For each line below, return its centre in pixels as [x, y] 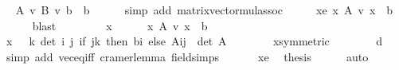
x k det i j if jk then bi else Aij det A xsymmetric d [194, 41]
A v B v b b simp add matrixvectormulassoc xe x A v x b [204, 10]
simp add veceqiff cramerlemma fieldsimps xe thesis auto [187, 56]
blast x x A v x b [120, 25]
